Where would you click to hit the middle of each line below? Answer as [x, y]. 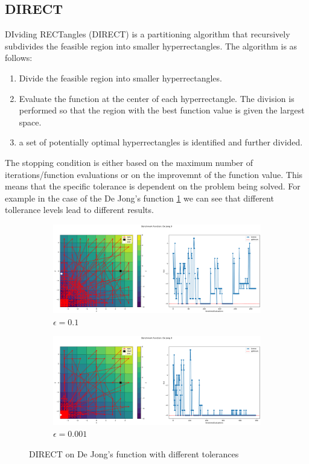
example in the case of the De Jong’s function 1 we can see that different [139, 198]
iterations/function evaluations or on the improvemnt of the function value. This [154, 174]
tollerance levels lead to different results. [79, 210]
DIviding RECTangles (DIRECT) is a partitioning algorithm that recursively [148, 34]
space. [30, 122]
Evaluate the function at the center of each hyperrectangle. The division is [157, 98]
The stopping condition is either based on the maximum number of [129, 162]
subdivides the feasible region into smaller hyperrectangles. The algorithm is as [151, 46]
